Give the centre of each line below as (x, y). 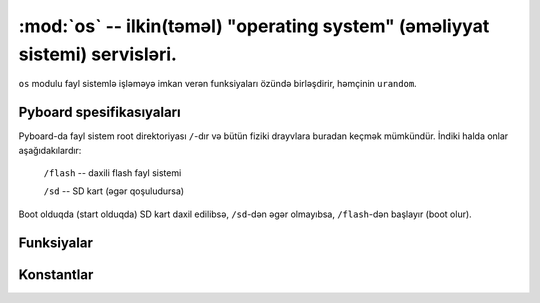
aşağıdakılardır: (50, 150)
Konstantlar (56, 274)
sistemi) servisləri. (97, 54)
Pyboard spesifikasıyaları (99, 112)
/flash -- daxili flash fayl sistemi (112, 173)
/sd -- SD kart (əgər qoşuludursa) (114, 191)
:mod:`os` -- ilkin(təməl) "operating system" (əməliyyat (254, 26)
